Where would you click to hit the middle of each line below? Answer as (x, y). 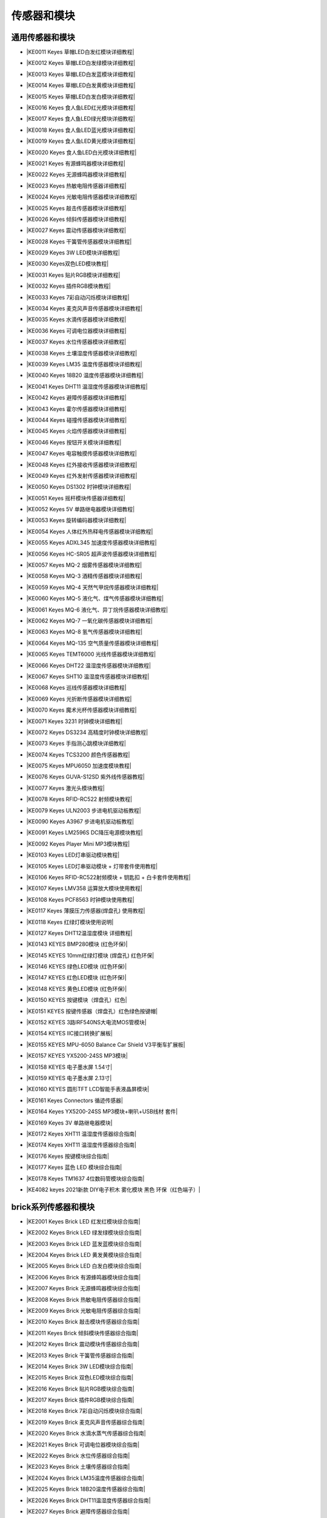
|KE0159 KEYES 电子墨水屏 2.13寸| (69, 1078)
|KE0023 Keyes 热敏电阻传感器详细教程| (76, 186)
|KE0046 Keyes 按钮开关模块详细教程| (74, 442)
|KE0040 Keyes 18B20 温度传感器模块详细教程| (85, 375)
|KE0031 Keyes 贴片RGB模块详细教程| (73, 275)
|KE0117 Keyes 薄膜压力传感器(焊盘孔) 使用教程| (86, 911)
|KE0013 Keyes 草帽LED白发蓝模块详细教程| (81, 74)
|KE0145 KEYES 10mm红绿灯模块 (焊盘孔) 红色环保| (90, 955)
